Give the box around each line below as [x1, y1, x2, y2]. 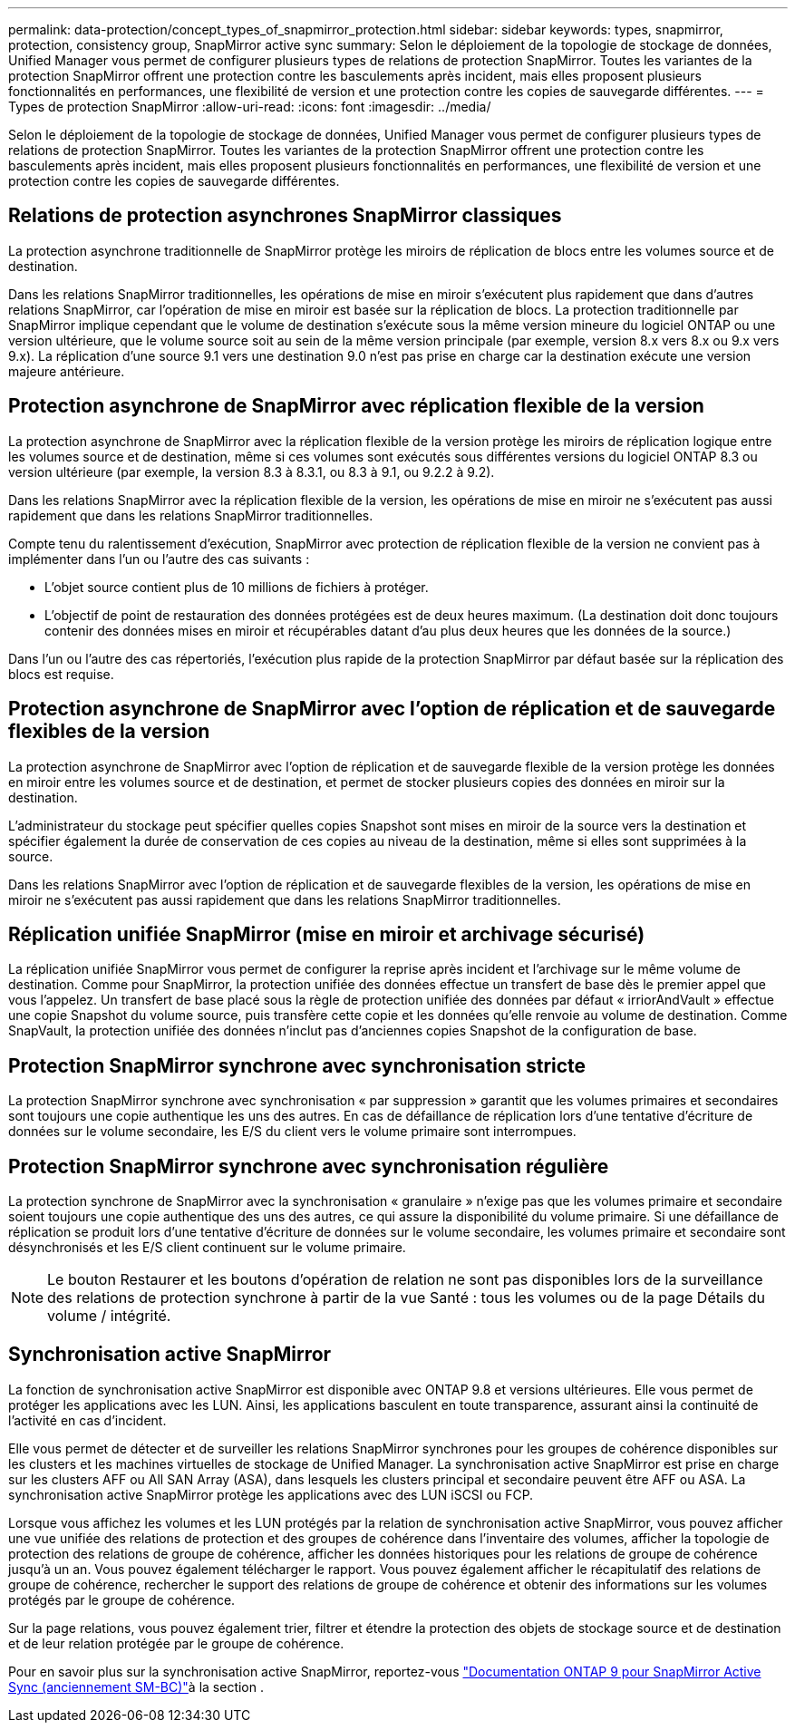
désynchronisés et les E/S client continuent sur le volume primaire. [8, 1239, 406, 1256]
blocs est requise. [8, 666, 114, 682]
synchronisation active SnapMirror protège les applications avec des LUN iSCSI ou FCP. [8, 1486, 534, 1502]
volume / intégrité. [47, 1307, 171, 1326]
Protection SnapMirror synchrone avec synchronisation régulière [8, 1154, 609, 1178]
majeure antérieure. [8, 363, 125, 379]
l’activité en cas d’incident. [8, 1412, 167, 1428]
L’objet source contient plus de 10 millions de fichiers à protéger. [44, 578, 429, 595]
